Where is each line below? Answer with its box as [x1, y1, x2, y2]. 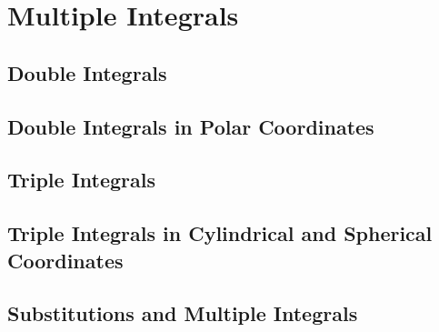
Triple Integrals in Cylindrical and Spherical [7, 219, 433, 247]
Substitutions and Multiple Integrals [7, 299, 358, 327]
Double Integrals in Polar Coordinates [7, 112, 374, 140]
